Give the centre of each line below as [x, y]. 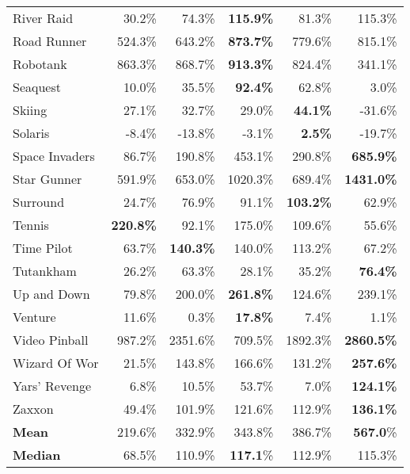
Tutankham [45, 271]
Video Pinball [51, 340]
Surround [39, 202]
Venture [34, 317]
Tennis [31, 225]
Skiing [30, 110]
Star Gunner [47, 179]
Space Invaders [54, 156]
